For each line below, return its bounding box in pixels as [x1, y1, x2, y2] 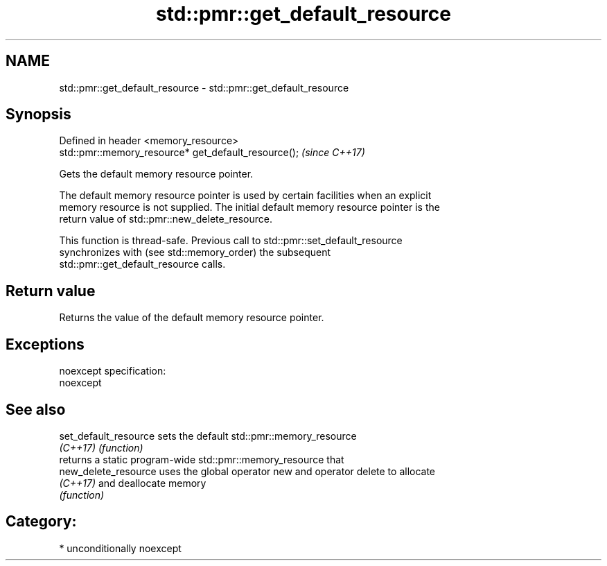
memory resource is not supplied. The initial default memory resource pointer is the [59, 201, 440, 214]
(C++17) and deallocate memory [59, 477, 206, 489]
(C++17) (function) [59, 441, 143, 454]
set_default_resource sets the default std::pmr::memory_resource [59, 429, 357, 442]
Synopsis [6, 105, 71, 123]
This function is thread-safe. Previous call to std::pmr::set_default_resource [59, 234, 403, 247]
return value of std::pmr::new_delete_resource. [59, 213, 273, 225]
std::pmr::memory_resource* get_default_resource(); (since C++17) [59, 146, 365, 159]
